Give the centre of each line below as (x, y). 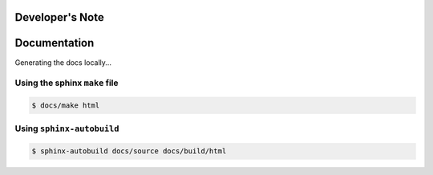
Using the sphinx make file (67, 83)
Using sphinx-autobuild (67, 128)
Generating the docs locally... (63, 62)
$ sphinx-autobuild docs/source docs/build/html (129, 151)
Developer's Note (59, 17)
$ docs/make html (66, 106)
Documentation (55, 43)
